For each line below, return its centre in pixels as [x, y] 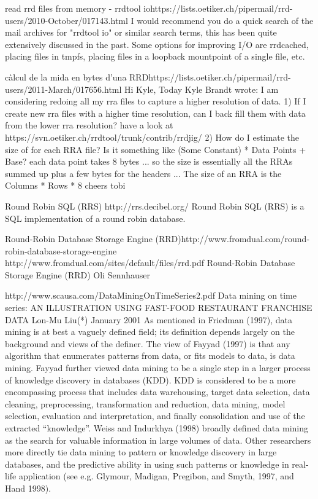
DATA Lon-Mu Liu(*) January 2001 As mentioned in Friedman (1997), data [149, 319]
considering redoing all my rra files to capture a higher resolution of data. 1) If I [156, 101]
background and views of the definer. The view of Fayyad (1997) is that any [148, 343]
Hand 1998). [28, 488]
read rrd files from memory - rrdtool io [78, 8]
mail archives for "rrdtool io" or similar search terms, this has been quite [141, 32]
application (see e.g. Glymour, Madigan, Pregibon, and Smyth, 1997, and [156, 476]
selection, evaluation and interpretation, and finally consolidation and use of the [155, 416]
